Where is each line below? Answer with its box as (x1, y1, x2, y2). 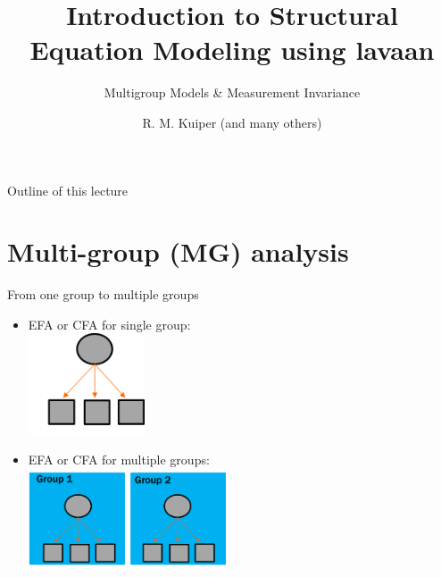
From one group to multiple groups (7, 285, 199, 304)
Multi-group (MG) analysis (7, 233, 349, 270)
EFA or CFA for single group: (28, 314, 191, 333)
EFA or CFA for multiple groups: (28, 450, 210, 469)
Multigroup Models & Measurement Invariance (104, 83, 361, 102)
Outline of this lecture (7, 180, 129, 199)
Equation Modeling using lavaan (29, 31, 435, 68)
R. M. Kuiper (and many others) (142, 113, 322, 131)
